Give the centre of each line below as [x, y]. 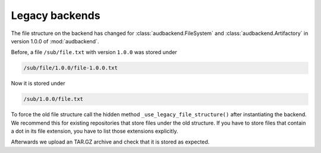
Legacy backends [56, 15]
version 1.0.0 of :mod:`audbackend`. [55, 41]
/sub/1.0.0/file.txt [53, 99]
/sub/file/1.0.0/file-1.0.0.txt [71, 68]
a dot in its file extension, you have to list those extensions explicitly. [95, 131]
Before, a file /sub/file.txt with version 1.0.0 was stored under [94, 52]
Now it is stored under [38, 84]
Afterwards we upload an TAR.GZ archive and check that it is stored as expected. [110, 142]
